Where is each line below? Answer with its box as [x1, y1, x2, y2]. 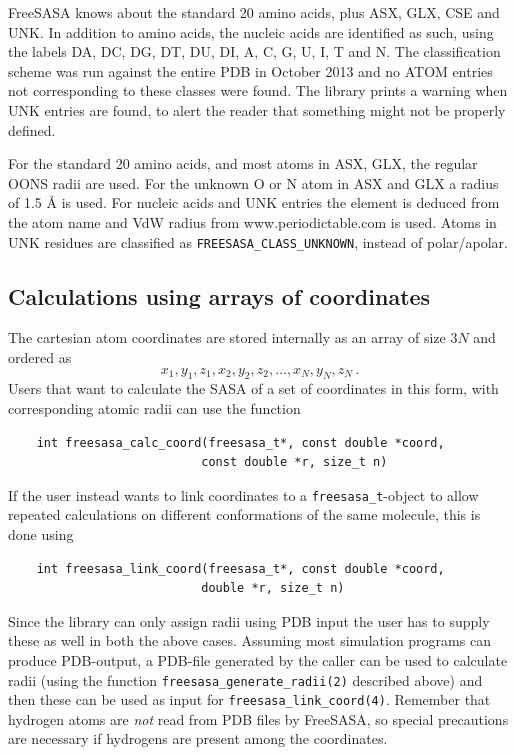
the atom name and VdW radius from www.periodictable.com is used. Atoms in [8, 211, 497, 232]
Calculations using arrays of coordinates [8, 280, 431, 311]
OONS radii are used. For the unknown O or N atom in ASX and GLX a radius [8, 172, 499, 193]
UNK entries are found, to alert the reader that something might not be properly [8, 99, 506, 120]
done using [8, 524, 74, 544]
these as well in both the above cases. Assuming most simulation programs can [8, 630, 491, 651]
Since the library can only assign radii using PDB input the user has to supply [8, 610, 490, 631]
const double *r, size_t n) [201, 455, 388, 470]
